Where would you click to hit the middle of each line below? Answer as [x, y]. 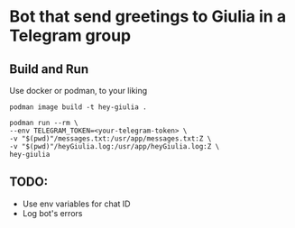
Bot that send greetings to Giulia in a [148, 17]
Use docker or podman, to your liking [78, 91]
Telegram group [70, 36]
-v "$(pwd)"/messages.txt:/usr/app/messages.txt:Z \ [111, 139]
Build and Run [49, 69]
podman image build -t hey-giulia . [78, 107]
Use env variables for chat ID [76, 204]
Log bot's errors [52, 213]
